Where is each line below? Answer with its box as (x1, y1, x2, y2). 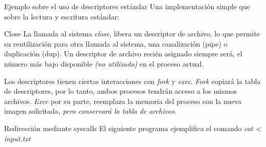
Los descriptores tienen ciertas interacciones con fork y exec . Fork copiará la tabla (4, 75, 261, 86)
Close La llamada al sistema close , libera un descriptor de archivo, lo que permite (4, 28, 260, 39)
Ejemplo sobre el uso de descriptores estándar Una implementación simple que (4, 1, 250, 11)
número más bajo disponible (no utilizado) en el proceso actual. (4, 58, 204, 69)
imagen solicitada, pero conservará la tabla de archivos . (4, 106, 177, 116)
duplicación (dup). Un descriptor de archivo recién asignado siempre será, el (4, 48, 242, 59)
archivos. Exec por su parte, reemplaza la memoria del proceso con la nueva (4, 95, 241, 106)
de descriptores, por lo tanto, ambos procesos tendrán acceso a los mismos (4, 86, 237, 96)
